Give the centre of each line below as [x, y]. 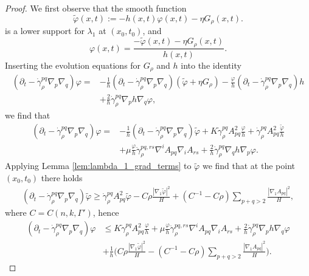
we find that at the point [248, 166]
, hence [106, 212]
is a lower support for [45, 31]
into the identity [211, 65]
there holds [62, 177]
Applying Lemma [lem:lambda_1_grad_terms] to [98, 166]
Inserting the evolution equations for [73, 65]
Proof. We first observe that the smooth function [96, 8]
